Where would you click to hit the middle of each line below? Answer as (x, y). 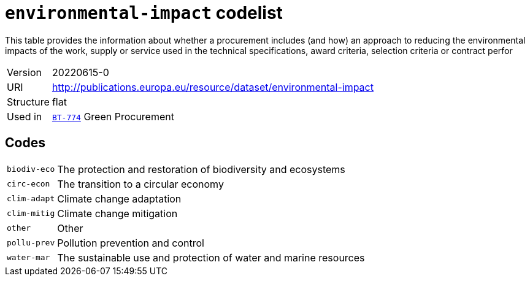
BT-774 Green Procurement (113, 116)
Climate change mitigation (117, 213)
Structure (28, 102)
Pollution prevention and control (131, 243)
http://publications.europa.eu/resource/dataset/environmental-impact (213, 87)
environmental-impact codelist (144, 13)
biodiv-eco (31, 169)
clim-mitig (31, 214)
